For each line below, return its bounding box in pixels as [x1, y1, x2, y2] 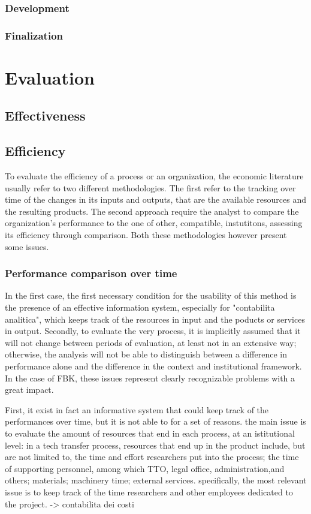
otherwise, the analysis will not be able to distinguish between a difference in [5, 348, 288, 360]
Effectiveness [5, 106, 86, 125]
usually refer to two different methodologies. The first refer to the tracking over [5, 181, 296, 194]
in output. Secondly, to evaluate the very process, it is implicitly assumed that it [5, 324, 301, 337]
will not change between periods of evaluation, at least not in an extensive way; [5, 336, 297, 348]
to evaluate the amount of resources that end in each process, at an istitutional [5, 426, 295, 439]
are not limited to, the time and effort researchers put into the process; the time [5, 450, 299, 463]
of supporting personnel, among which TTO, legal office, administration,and [5, 462, 285, 474]
